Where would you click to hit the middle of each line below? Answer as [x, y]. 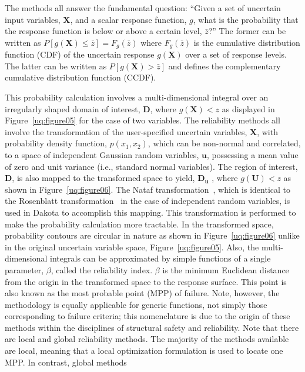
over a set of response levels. [236, 54]
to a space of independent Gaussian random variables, [102, 154]
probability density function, [56, 143]
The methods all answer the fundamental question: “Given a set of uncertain [143, 8]
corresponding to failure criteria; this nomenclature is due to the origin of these [148, 316]
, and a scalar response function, [128, 19]
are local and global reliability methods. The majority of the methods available [147, 339]
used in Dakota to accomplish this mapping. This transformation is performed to [150, 212]
